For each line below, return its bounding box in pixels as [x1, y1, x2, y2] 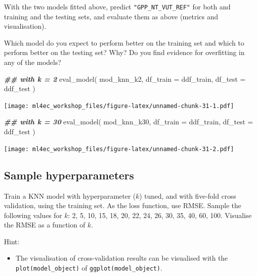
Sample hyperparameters [4, 167, 134, 182]
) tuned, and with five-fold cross [139, 190, 236, 201]
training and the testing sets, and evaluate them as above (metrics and [4, 11, 218, 21]
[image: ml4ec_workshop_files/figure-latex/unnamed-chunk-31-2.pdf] [4, 145, 234, 153]
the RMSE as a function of [4, 220, 86, 230]
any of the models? [4, 57, 61, 67]
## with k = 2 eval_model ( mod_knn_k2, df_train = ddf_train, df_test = [4, 73, 246, 84]
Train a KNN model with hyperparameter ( [4, 190, 136, 201]
